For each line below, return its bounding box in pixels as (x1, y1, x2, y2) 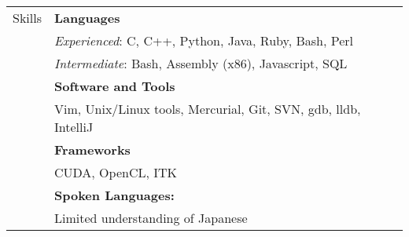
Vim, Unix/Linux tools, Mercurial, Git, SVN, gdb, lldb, (54, 100, 361, 118)
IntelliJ (54, 118, 94, 136)
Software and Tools (54, 77, 175, 95)
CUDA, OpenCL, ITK (54, 163, 178, 181)
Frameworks (54, 140, 131, 159)
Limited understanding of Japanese (54, 209, 248, 227)
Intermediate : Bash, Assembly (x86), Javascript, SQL (54, 54, 348, 72)
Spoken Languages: (54, 186, 175, 204)
